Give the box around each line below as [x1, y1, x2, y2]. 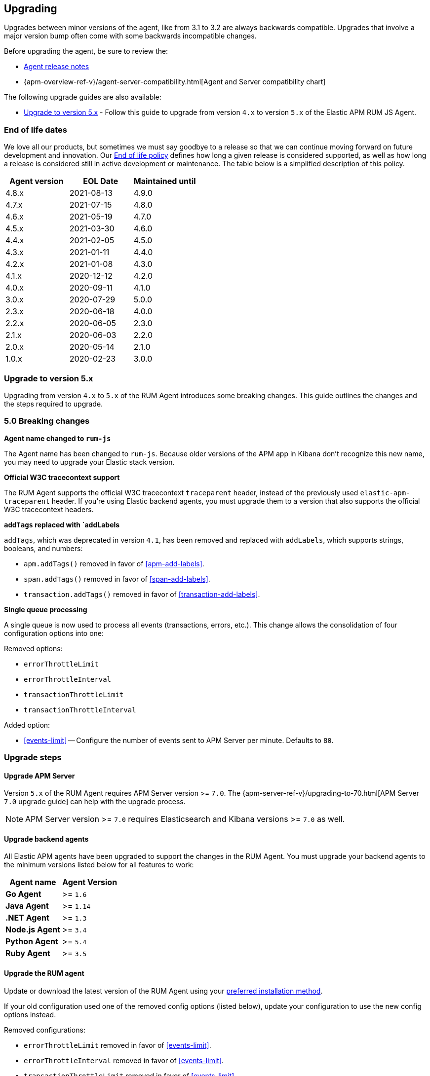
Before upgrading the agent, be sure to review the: [4, 47, 168, 56]
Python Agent [5, 936, 58, 947]
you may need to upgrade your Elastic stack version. [4, 457, 175, 466]
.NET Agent [5, 913, 49, 923]
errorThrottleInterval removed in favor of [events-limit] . [24, 1056, 224, 1065]
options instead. [4, 1010, 56, 1019]
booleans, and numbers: [4, 544, 83, 553]
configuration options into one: [4, 629, 104, 637]
